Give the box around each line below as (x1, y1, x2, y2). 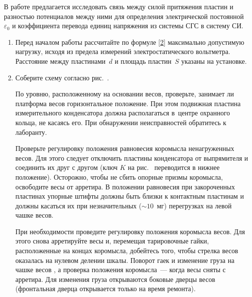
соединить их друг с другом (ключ (15, 162, 118, 172)
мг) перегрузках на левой (157, 200, 232, 210)
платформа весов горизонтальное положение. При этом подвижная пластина (15, 98, 241, 108)
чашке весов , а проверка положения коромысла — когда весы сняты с (15, 264, 226, 275)
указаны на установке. (181, 56, 247, 66)
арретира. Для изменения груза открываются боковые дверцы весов (15, 274, 216, 284)
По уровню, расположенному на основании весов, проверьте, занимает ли (15, 89, 234, 99)
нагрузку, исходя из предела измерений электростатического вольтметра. (15, 46, 231, 56)
